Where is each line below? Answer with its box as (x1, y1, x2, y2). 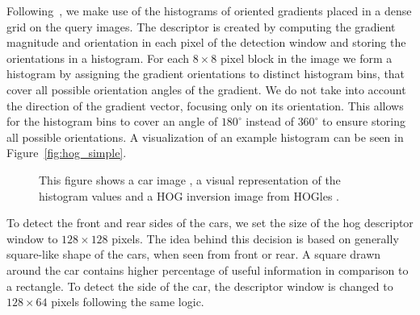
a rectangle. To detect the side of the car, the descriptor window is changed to (6, 277, 393, 294)
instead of (246, 113, 294, 130)
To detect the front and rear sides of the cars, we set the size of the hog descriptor (6, 214, 414, 231)
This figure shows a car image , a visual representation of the (39, 171, 341, 188)
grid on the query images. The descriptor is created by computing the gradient (6, 18, 396, 35)
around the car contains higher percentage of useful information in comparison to (6, 261, 409, 278)
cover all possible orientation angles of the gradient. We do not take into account (6, 81, 406, 97)
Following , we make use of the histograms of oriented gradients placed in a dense (6, 2, 412, 19)
